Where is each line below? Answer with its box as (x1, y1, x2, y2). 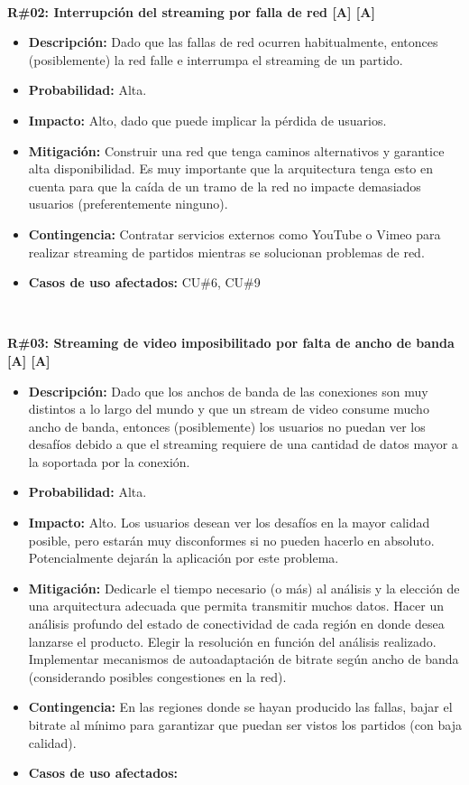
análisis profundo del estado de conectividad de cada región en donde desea (28, 614, 445, 633)
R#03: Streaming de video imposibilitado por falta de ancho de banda (7, 333, 455, 352)
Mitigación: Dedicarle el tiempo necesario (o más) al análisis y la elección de (28, 578, 460, 597)
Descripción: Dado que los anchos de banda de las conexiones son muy (28, 381, 428, 400)
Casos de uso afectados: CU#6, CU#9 (28, 273, 261, 292)
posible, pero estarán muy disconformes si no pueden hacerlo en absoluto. (28, 530, 435, 549)
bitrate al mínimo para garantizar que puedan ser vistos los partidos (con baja (28, 715, 462, 734)
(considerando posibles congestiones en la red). (28, 667, 287, 686)
